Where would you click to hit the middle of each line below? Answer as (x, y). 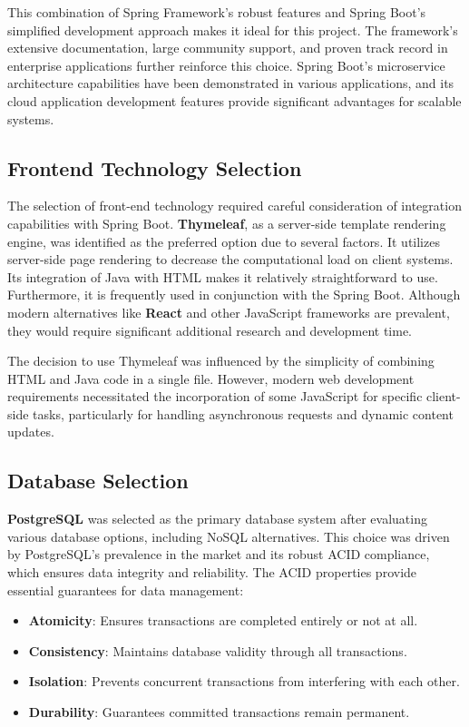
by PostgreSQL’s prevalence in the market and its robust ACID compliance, (219, 554)
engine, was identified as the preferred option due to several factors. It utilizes (224, 241)
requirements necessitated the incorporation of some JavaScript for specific (215, 396)
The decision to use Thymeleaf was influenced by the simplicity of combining (221, 361)
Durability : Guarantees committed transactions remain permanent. (219, 712)
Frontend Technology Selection (155, 167)
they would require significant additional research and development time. (210, 330)
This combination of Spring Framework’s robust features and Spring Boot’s (217, 12)
